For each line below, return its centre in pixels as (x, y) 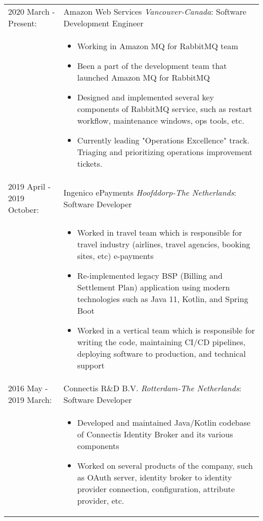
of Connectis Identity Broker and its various (155, 434)
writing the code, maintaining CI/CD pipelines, (161, 342)
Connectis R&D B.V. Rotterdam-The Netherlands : (152, 388)
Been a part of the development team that (152, 66)
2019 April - (30, 186)
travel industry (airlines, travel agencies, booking (164, 244)
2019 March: (30, 400)
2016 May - (28, 388)
